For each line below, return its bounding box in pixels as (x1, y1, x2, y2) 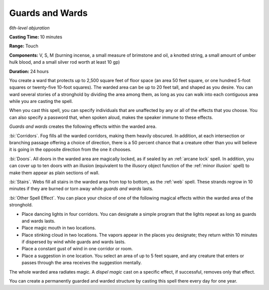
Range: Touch (9, 43, 38, 49)
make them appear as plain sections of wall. (9, 170, 100, 176)
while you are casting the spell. (9, 98, 73, 104)
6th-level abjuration (9, 25, 50, 31)
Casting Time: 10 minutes (9, 34, 62, 40)
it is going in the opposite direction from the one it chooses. (9, 147, 132, 153)
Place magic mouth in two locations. (21, 225, 96, 231)
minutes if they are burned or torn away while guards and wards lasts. (9, 186, 154, 192)
